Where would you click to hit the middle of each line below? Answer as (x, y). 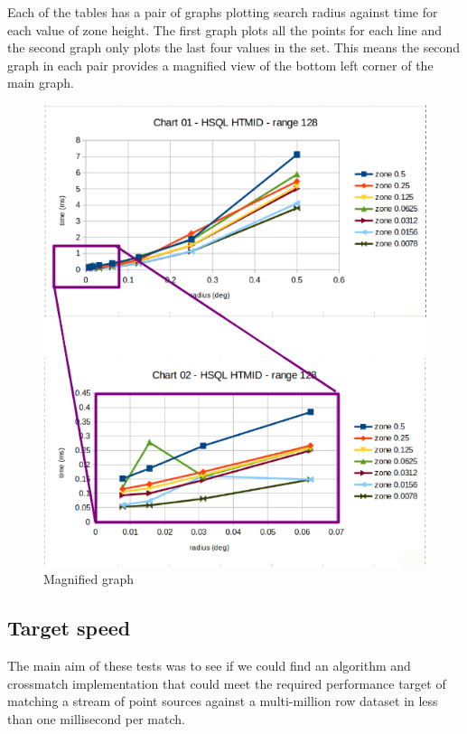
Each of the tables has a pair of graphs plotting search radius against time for (223, 12)
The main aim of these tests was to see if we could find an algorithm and (209, 665)
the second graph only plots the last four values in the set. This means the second (234, 47)
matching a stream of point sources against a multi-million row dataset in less (223, 701)
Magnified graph (89, 579)
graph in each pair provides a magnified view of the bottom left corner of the (220, 65)
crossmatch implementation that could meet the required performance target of (227, 683)
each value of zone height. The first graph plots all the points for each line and (225, 29)
